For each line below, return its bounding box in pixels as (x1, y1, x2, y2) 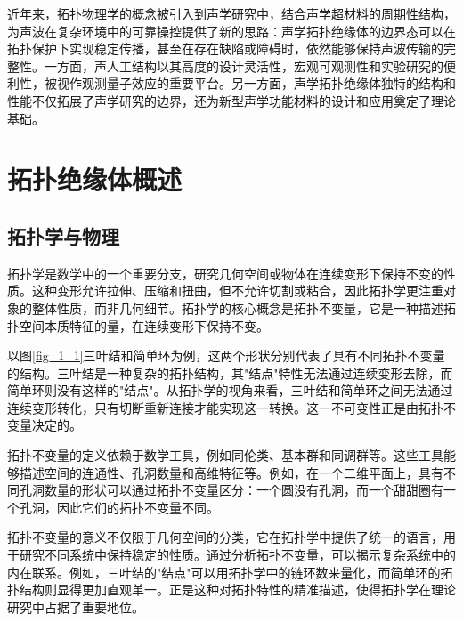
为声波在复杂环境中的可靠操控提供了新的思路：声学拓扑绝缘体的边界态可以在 (7, 21, 456, 40)
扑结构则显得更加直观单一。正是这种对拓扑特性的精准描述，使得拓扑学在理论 (7, 580, 456, 599)
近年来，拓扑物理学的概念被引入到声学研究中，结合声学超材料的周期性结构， (7, 4, 456, 22)
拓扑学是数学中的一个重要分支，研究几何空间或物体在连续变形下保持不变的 (7, 263, 443, 282)
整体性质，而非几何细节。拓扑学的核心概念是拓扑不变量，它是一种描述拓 (31, 298, 456, 317)
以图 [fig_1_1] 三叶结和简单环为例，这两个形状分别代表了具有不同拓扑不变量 (7, 346, 445, 365)
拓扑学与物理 (7, 222, 119, 249)
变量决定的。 (7, 416, 82, 434)
